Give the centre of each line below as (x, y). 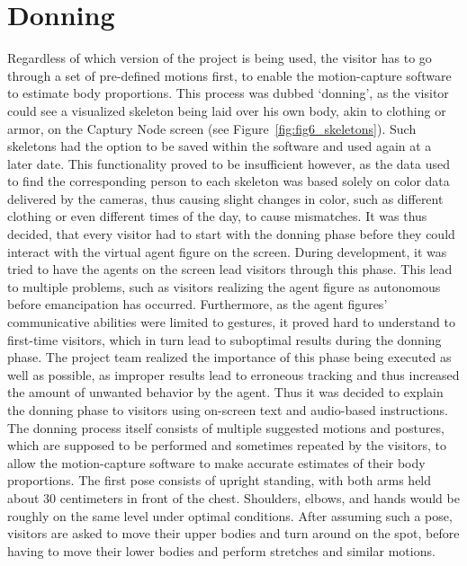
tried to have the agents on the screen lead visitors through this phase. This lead (230, 269)
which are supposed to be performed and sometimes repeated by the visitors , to (227, 445)
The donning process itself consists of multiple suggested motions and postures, (226, 427)
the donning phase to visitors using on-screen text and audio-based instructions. (228, 410)
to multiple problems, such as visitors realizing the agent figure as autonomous (224, 286)
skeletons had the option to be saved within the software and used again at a (220, 146)
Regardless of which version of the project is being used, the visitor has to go (220, 58)
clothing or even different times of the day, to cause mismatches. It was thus (217, 216)
